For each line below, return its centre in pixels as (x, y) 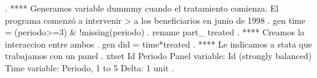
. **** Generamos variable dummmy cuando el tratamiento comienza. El (142, 8)
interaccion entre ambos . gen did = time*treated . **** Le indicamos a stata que (158, 44)
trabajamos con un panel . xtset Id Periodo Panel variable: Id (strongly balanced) (158, 56)
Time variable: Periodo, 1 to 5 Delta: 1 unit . (90, 67)
